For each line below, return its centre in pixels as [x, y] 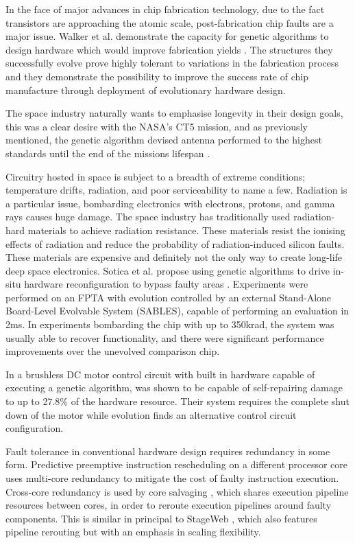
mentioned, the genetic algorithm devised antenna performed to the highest [164, 140]
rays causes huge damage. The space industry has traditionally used [148, 217]
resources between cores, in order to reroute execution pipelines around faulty [169, 505]
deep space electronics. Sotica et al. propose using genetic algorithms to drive [168, 270]
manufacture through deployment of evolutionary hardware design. [146, 90]
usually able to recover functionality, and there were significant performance [165, 337]
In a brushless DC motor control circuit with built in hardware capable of [160, 374]
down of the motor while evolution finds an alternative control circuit [151, 414]
